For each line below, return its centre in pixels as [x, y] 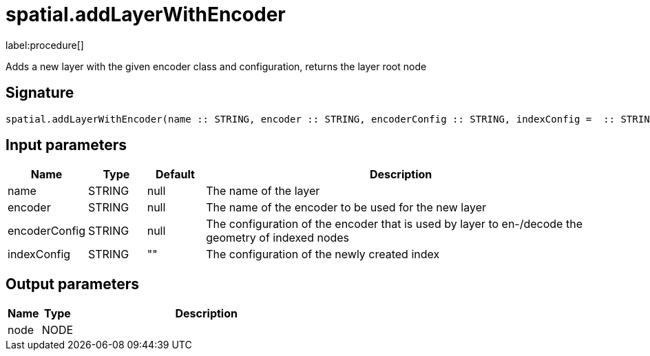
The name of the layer [263, 191]
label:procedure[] [45, 45]
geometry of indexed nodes [278, 238]
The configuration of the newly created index [323, 254]
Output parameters [72, 284]
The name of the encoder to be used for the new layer [346, 208]
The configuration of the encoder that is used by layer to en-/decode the [394, 224]
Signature [40, 93]
